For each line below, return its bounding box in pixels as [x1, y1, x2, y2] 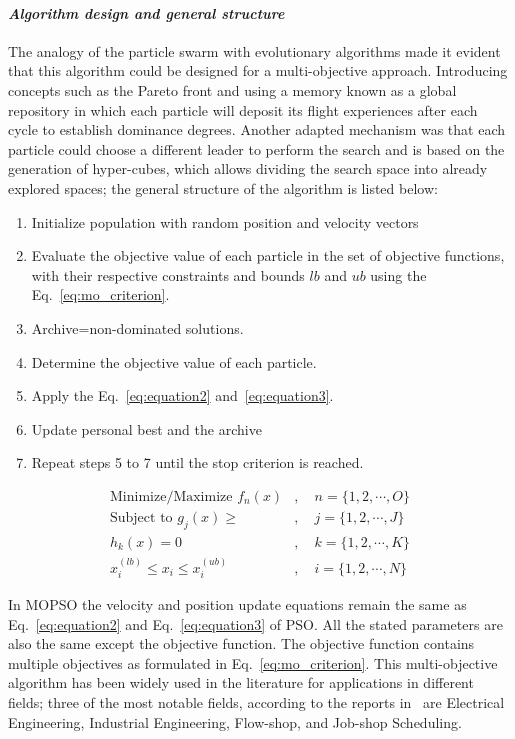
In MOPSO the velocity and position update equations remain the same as [8, 594, 467, 615]
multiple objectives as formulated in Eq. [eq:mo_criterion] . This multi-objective [8, 652, 498, 673]
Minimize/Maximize [109, 489, 233, 504]
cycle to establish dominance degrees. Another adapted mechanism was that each [8, 119, 506, 140]
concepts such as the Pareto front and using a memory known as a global [8, 79, 457, 100]
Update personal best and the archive [31, 418, 262, 439]
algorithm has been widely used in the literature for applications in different [8, 672, 474, 693]
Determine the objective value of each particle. [31, 351, 317, 372]
